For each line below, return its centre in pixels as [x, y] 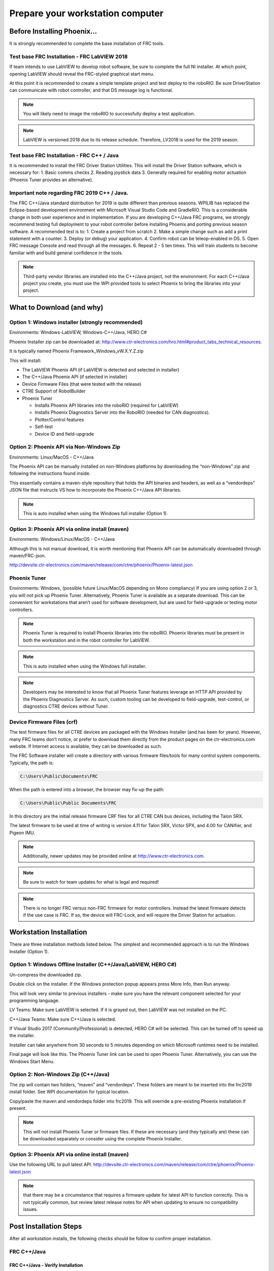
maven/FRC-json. [28, 555]
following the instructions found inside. [50, 473]
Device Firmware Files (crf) [44, 722]
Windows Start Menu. [32, 1061]
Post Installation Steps [46, 1227]
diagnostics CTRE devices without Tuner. [66, 706]
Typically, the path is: [32, 763]
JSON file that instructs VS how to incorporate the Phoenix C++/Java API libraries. [95, 490]
